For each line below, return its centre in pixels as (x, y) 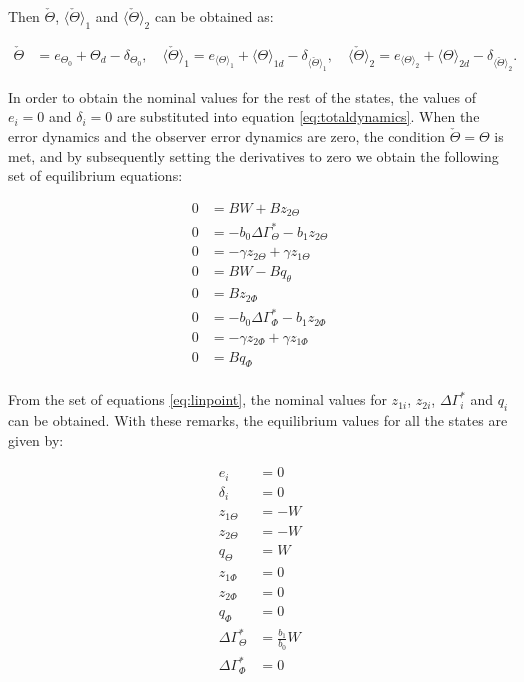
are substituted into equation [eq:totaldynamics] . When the (298, 116)
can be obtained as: (214, 16)
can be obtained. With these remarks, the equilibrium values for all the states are (258, 420)
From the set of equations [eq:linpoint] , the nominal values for (197, 399)
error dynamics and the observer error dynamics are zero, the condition (226, 135)
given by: (36, 439)
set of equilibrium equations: (95, 175)
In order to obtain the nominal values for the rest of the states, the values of (242, 96)
